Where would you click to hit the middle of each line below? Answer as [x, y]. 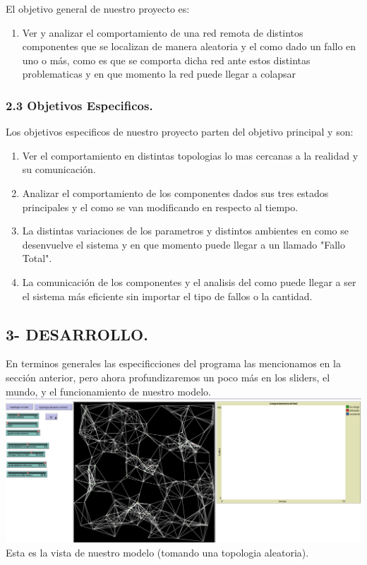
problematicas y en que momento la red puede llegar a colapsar [159, 74]
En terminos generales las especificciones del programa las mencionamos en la [173, 363]
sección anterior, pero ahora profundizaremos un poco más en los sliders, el [168, 377]
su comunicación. [59, 169]
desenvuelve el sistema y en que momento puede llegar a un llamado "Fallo [183, 244]
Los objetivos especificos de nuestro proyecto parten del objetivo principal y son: [180, 132]
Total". [37, 258]
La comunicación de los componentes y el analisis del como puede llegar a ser [189, 281]
